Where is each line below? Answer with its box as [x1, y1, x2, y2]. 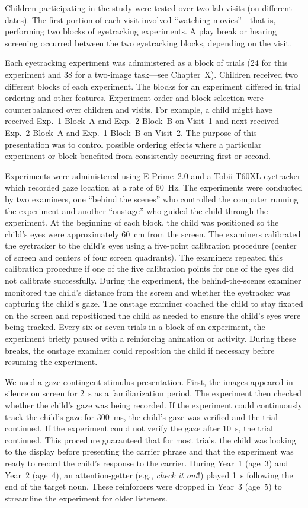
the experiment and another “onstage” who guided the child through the [5, 204, 268, 217]
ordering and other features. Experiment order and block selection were [5, 91, 264, 104]
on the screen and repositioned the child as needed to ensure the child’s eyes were [5, 309, 301, 321]
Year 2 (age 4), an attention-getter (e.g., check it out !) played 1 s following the [5, 468, 293, 481]
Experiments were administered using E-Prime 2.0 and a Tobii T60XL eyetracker [5, 169, 301, 182]
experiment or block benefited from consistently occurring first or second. [5, 150, 271, 162]
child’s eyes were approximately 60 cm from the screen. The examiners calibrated [5, 227, 301, 240]
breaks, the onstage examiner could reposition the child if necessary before [5, 344, 275, 356]
